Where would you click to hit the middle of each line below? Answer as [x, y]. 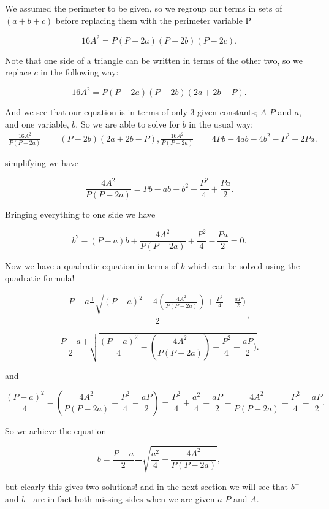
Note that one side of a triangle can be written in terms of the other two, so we [154, 60]
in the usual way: [221, 124]
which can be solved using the [244, 266]
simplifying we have [42, 162]
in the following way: [80, 72]
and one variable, [37, 124]
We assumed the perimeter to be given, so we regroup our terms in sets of [144, 8]
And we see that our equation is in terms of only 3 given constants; [131, 112]
